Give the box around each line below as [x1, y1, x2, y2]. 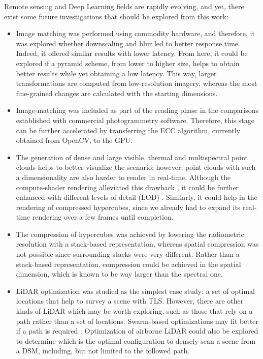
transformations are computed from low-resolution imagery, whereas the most [16, 78, 257, 88]
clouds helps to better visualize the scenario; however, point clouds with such [16, 162, 256, 172]
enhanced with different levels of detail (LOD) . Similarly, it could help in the [16, 192, 257, 202]
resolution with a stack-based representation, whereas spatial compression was [16, 238, 259, 249]
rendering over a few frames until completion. [32, 212, 174, 222]
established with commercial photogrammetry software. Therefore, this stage [16, 114, 254, 125]
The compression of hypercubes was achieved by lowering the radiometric [16, 228, 244, 239]
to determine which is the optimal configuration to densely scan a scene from [16, 335, 256, 346]
